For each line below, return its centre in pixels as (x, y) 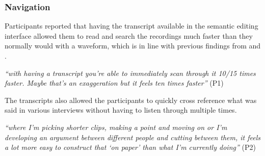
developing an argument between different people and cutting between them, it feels (132, 137)
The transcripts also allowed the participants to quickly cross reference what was (131, 100)
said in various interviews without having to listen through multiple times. (121, 110)
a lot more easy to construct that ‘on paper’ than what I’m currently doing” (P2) (130, 147)
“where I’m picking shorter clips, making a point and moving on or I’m (116, 127)
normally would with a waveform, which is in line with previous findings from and (133, 46)
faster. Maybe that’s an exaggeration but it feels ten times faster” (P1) (114, 83)
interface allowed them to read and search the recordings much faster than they (129, 35)
